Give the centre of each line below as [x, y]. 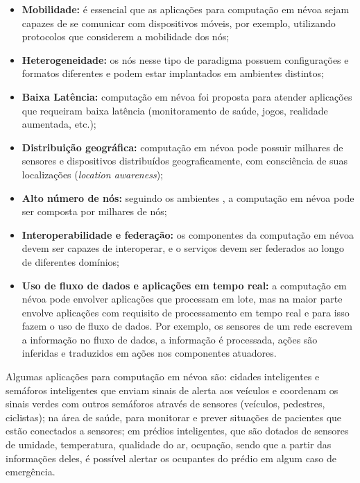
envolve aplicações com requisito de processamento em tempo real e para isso [186, 312]
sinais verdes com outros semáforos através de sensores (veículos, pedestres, [165, 404]
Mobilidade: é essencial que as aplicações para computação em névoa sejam [186, 9]
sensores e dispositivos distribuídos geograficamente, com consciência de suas [185, 161]
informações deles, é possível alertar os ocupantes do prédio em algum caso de [171, 458]
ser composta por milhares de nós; [94, 211]
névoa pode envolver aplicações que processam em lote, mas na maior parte [182, 299]
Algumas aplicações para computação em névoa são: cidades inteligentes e [163, 376]
